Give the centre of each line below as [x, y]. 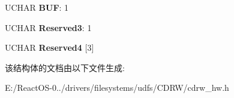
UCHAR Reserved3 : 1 [48, 27]
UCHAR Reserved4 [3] [49, 48]
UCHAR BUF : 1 [37, 7]
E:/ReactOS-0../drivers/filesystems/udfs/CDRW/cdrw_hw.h [117, 88]
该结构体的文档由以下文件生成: [65, 67]
